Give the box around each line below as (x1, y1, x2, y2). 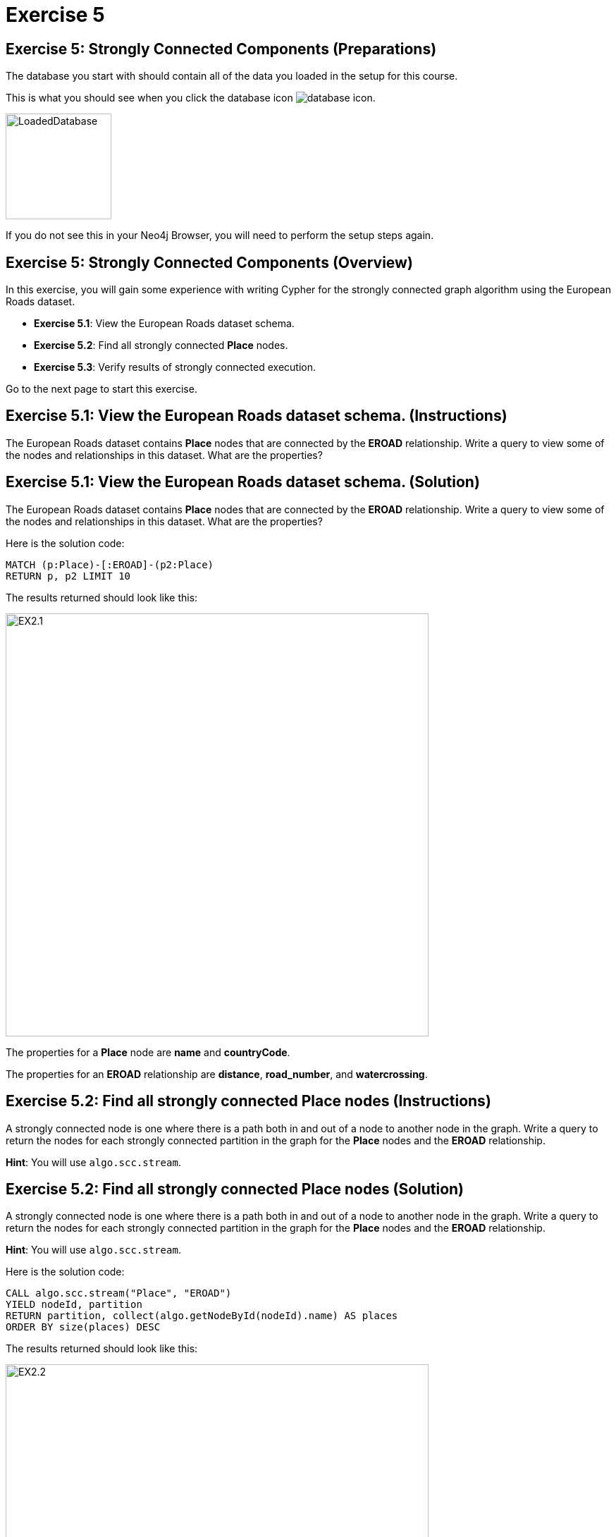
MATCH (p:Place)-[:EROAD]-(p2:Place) (6, 558, 214, 570)
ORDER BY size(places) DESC (6, 1321, 161, 1333)
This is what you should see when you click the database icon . (6, 92, 376, 104)
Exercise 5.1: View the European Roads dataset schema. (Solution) (6, 473, 480, 491)
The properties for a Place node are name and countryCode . (6, 1046, 290, 1058)
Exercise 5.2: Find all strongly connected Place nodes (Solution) (6, 1180, 464, 1198)
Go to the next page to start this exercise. (6, 383, 197, 396)
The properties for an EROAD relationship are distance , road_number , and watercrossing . (6, 1067, 428, 1080)
